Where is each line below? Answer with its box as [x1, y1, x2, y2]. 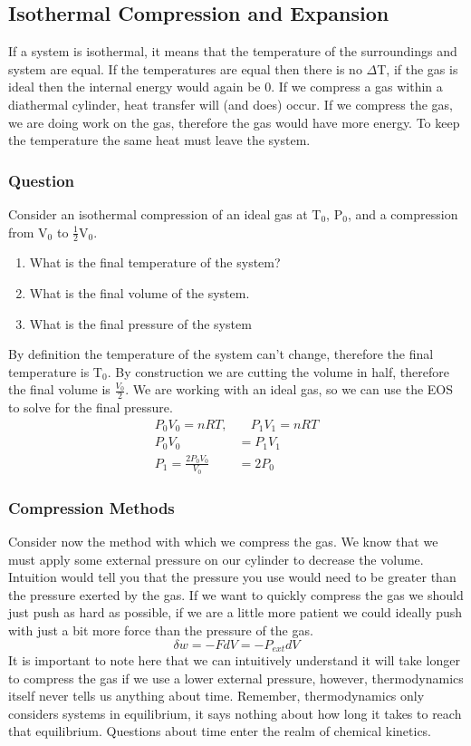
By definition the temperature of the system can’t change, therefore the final [8, 344, 434, 363]
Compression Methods [8, 496, 175, 518]
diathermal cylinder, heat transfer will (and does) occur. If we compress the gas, [8, 94, 453, 113]
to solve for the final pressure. [8, 398, 173, 417]
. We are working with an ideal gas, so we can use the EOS [125, 380, 454, 399]
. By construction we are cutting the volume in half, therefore [107, 362, 449, 381]
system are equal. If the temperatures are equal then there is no [8, 59, 362, 78]
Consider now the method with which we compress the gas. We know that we [8, 531, 438, 550]
